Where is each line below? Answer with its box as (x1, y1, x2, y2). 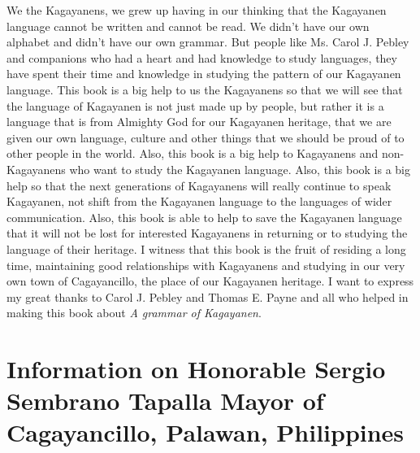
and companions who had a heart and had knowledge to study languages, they (6, 49, 397, 66)
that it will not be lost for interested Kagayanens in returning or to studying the (6, 224, 408, 242)
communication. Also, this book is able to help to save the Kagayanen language (6, 208, 402, 225)
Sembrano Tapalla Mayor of (6, 384, 324, 417)
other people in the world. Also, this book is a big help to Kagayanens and (6, 145, 379, 162)
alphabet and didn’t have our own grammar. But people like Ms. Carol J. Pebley (6, 33, 409, 50)
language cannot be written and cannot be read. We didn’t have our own (6, 17, 370, 34)
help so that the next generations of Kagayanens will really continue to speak (6, 176, 392, 194)
